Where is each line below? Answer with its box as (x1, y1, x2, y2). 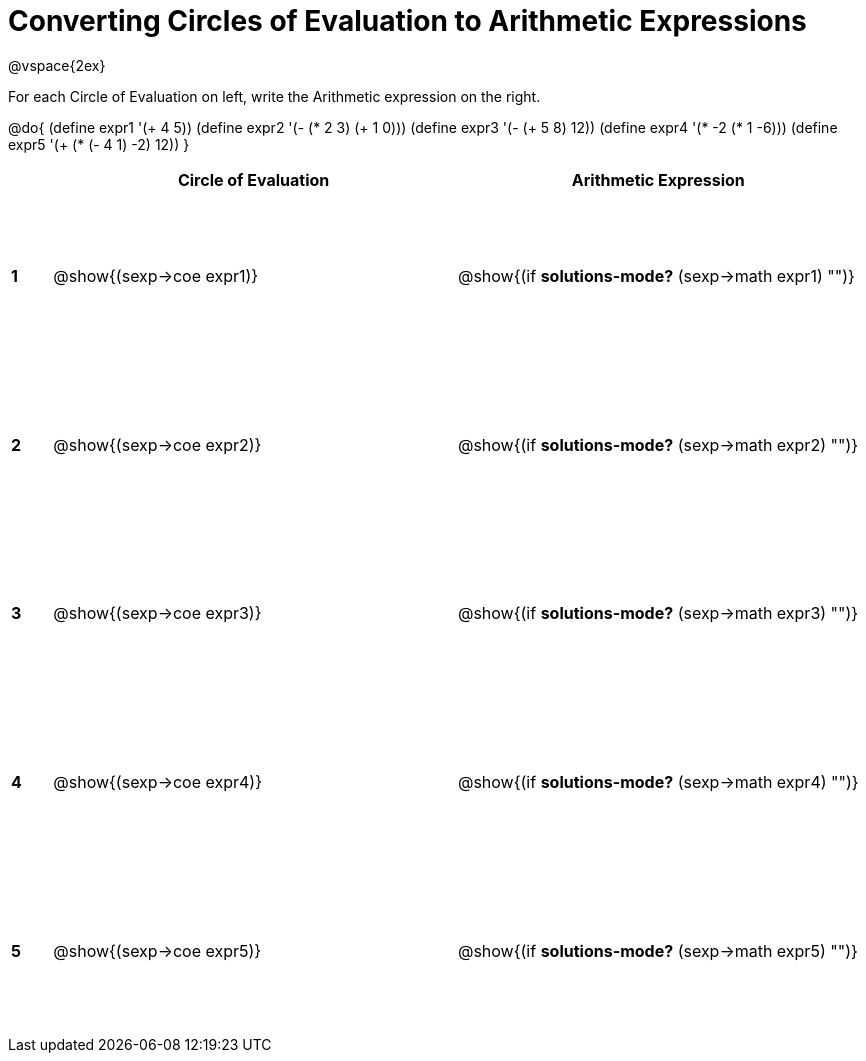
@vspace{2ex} (8, 56, 106, 74)
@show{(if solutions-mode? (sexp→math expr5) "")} (457, 940, 858, 961)
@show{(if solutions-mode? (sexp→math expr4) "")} (457, 772, 859, 793)
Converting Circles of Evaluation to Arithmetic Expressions (8, 4, 807, 38)
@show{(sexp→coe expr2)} (53, 434, 262, 455)
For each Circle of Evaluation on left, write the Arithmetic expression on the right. (8, 87, 541, 105)
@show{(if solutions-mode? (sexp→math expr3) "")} (457, 603, 859, 624)
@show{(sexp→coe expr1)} (53, 266, 259, 287)
